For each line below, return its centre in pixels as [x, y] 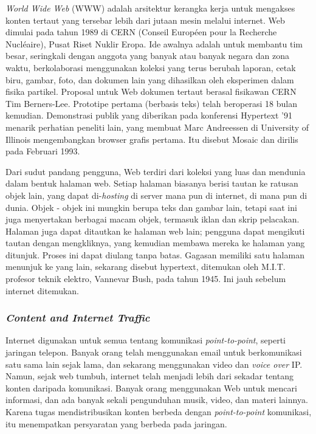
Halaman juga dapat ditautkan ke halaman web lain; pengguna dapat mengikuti [155, 231]
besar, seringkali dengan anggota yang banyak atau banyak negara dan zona [147, 56]
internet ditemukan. [43, 290]
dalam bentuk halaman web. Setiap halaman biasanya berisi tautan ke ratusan [152, 183]
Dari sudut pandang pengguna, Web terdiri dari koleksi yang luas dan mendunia [156, 171]
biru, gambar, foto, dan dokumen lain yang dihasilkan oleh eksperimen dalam [150, 79]
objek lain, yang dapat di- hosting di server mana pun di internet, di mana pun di [156, 195]
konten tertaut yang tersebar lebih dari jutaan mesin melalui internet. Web [145, 20]
